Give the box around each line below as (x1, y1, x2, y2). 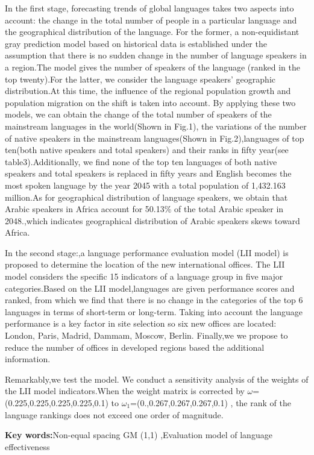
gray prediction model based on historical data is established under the (5, 37, 267, 49)
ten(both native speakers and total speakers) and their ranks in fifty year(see (5, 143, 289, 156)
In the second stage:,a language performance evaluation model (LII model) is (5, 246, 289, 259)
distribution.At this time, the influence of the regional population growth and (5, 84, 291, 97)
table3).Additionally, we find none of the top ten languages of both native (5, 155, 277, 168)
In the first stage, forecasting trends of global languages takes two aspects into (5, 2, 294, 14)
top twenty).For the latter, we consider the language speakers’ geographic (5, 72, 275, 85)
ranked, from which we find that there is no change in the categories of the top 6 (5, 293, 303, 306)
